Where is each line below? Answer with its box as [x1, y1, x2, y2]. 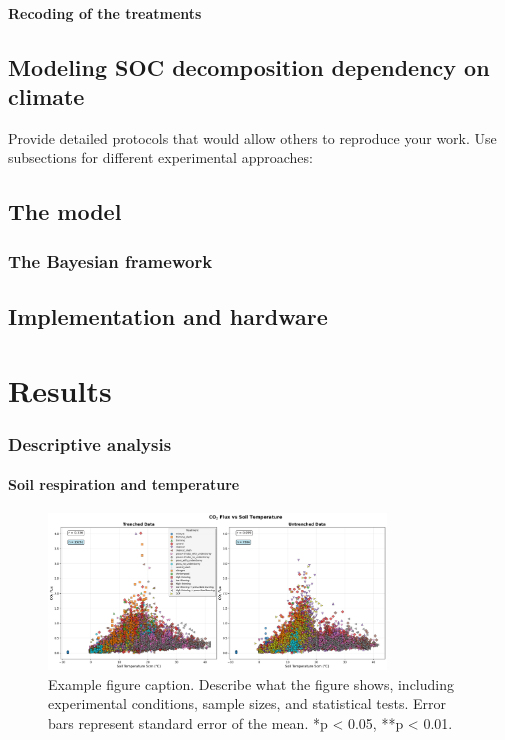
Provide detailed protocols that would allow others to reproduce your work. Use [8, 127, 497, 148]
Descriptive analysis [8, 431, 172, 456]
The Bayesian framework [8, 248, 213, 273]
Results [8, 369, 112, 410]
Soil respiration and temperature [8, 474, 240, 495]
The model [8, 196, 122, 227]
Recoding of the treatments [8, 2, 202, 23]
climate [8, 80, 85, 111]
